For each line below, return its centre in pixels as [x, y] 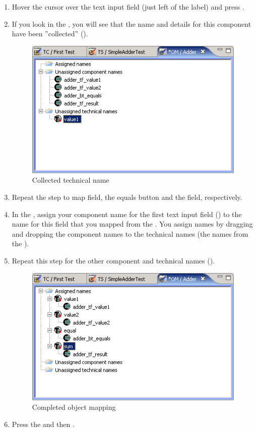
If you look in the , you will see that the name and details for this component [132, 23]
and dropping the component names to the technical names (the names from [130, 233]
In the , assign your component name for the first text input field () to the [127, 214]
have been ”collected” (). [50, 34]
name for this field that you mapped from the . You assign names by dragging [132, 224]
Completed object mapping [74, 407]
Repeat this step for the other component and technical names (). [113, 261]
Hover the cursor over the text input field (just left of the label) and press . [128, 7]
